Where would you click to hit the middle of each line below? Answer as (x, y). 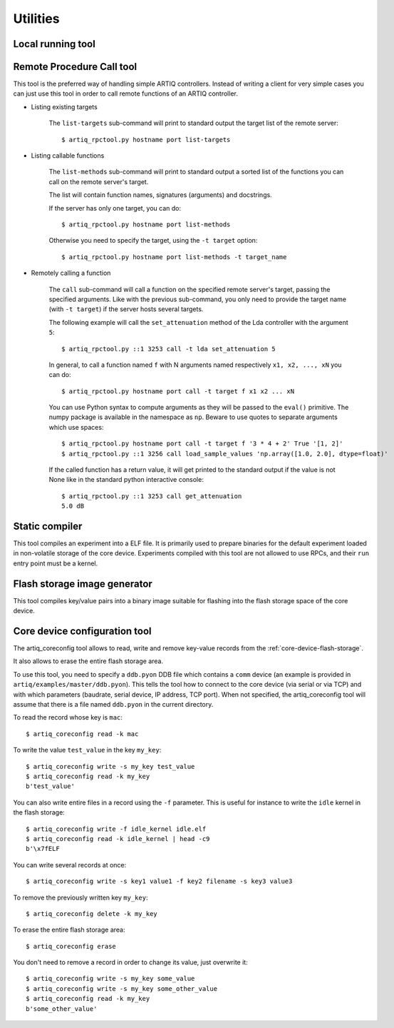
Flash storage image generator (83, 584)
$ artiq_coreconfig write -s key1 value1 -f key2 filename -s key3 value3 (159, 881)
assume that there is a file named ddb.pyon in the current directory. (113, 705)
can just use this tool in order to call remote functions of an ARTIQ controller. (125, 94)
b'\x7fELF (43, 849)
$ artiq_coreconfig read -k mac (82, 734)
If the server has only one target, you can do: (115, 208)
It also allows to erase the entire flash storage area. (88, 661)
